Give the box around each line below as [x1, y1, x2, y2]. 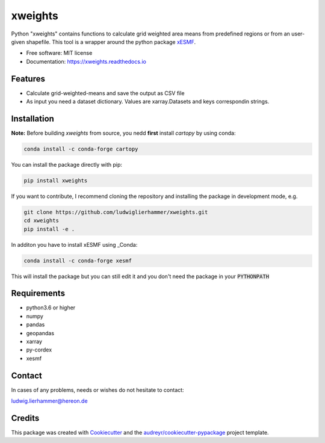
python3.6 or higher [26, 304, 76, 311]
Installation [11, 113, 54, 123]
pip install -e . [23, 226, 75, 232]
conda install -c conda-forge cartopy [23, 145, 138, 152]
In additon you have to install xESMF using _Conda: [11, 241, 138, 248]
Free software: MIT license [26, 49, 93, 57]
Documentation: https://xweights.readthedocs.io [26, 58, 147, 65]
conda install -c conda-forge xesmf [23, 257, 132, 264]
